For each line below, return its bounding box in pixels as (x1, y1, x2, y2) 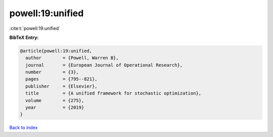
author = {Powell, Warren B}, (25, 55, 119, 61)
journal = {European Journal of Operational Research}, (25, 62, 183, 68)
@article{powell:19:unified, (20, 48, 93, 54)
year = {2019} (25, 105, 84, 111)
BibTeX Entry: (9, 34, 39, 40)
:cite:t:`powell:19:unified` (9, 25, 61, 31)
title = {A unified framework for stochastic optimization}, (25, 90, 202, 96)
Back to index (9, 124, 38, 131)
